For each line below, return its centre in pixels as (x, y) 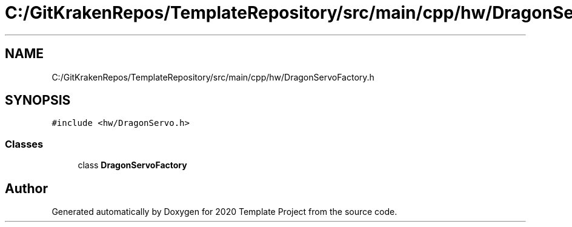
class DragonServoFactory (132, 165)
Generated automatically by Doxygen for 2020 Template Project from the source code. (224, 212)
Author (26, 188)
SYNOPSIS (38, 100)
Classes (24, 144)
